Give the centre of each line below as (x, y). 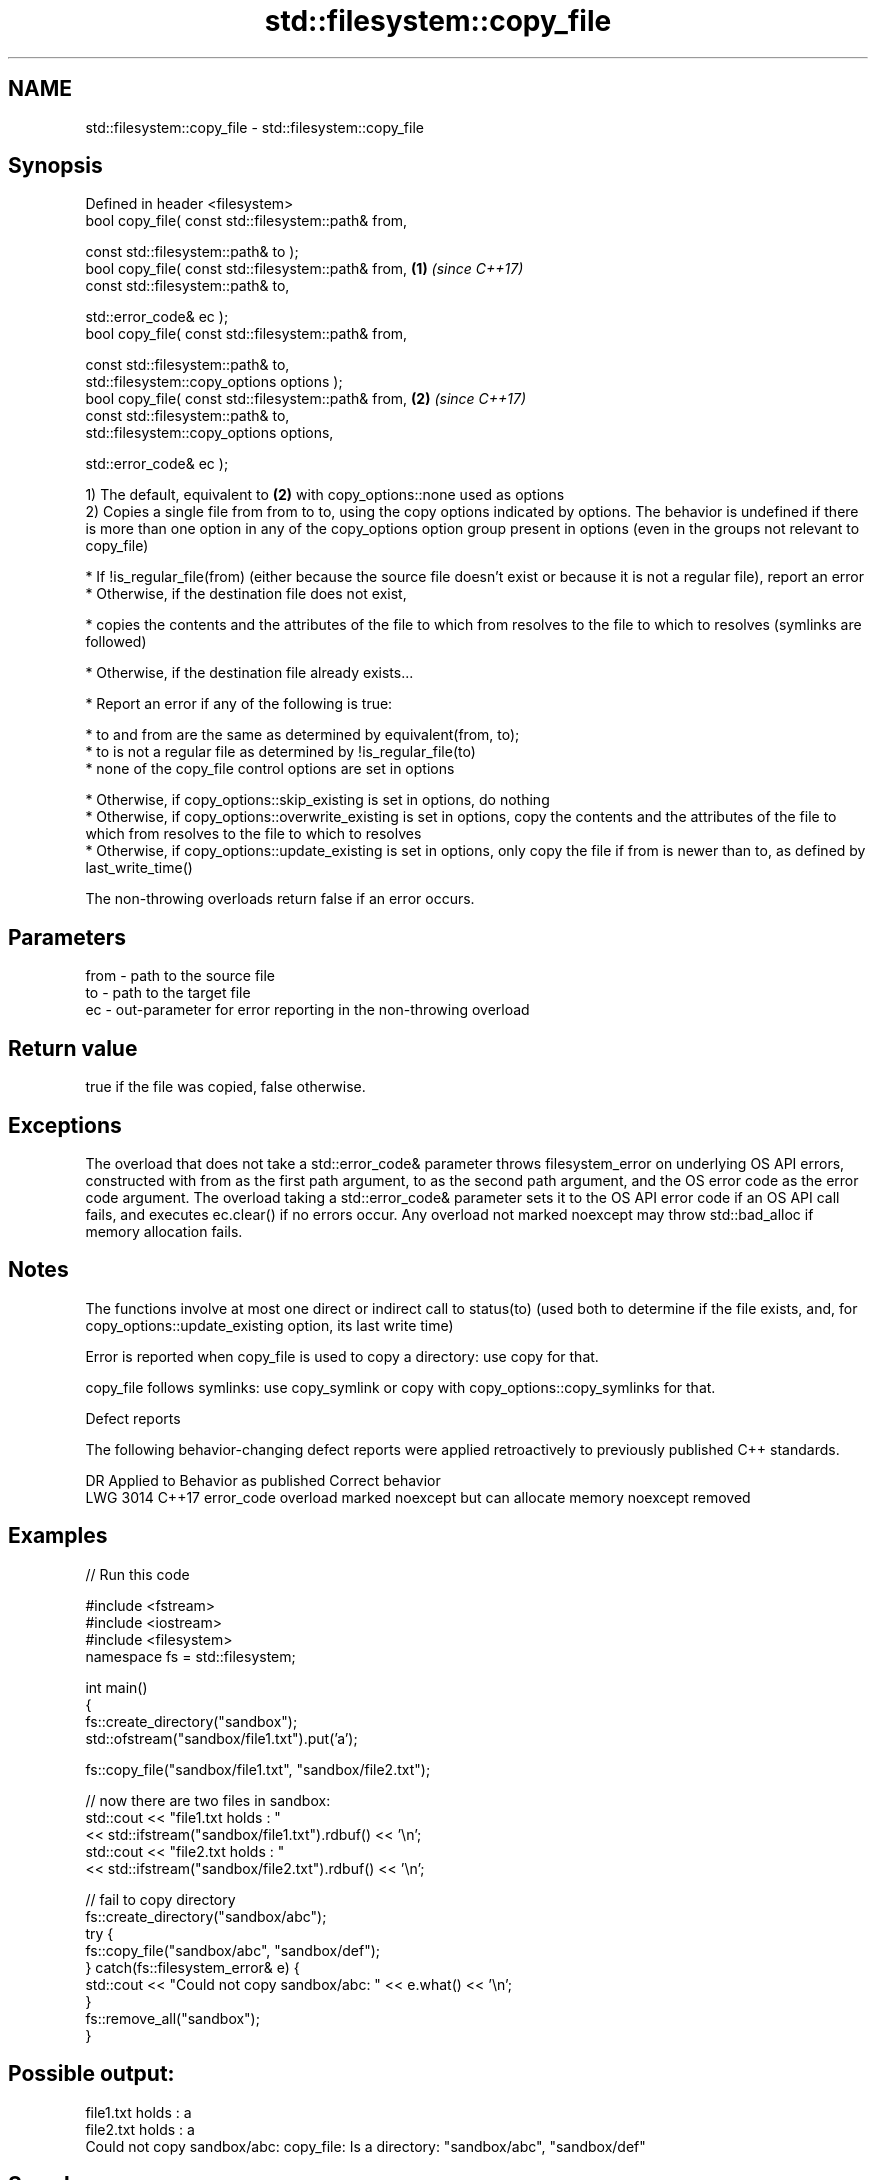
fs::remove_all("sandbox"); (172, 2018)
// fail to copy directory (160, 1899)
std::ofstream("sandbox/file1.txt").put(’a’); (221, 1738)
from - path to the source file (180, 976)
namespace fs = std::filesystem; (190, 1656)
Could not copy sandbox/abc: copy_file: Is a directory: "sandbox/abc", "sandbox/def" (365, 2146)
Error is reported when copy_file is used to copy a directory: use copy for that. (342, 1356)
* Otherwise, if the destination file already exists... (249, 673)
